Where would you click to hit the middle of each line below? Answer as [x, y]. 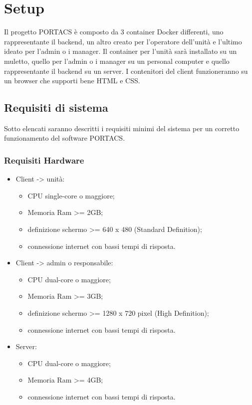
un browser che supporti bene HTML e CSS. [72, 81]
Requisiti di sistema [56, 107]
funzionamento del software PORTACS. [65, 138]
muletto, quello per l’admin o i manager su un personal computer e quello [117, 61]
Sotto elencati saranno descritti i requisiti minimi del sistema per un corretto [122, 128]
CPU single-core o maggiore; [71, 195]
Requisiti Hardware [44, 160]
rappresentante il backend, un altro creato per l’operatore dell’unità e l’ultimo [123, 41]
